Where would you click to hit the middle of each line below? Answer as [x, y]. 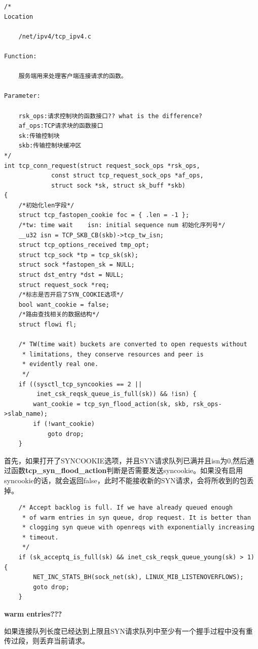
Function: [21, 56]
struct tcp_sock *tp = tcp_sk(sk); [78, 255]
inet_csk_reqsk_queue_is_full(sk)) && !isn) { [117, 394]
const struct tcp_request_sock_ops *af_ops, [127, 176]
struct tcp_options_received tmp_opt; [84, 245]
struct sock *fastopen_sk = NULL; [77, 265]
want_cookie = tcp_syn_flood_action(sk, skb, [111, 404]
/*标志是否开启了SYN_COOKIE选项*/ [71, 295]
